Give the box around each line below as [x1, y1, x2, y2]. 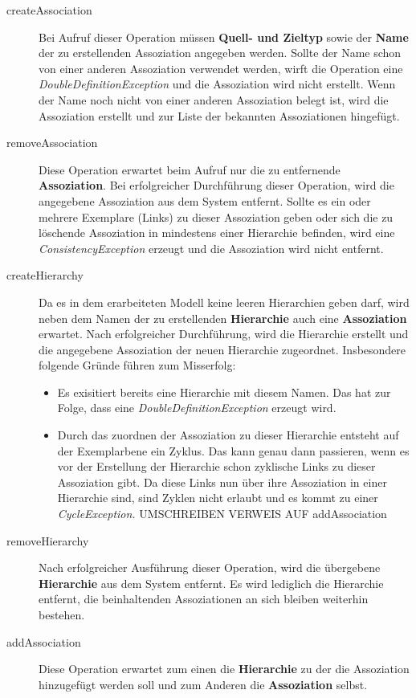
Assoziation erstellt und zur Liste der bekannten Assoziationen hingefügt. [39, 107, 400, 124]
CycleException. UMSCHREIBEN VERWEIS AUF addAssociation [57, 505, 387, 522]
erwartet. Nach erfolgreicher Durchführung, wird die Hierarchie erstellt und [39, 325, 409, 342]
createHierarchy [6, 267, 84, 284]
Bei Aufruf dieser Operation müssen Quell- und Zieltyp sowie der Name [39, 28, 409, 45]
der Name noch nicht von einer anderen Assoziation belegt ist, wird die [39, 91, 389, 108]
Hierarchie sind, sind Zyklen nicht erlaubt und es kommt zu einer [57, 489, 378, 506]
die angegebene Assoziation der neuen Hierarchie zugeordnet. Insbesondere [39, 341, 406, 357]
